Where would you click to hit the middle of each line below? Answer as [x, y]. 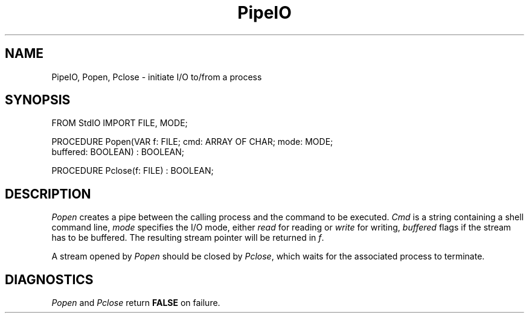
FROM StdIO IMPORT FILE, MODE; [120, 123]
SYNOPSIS [38, 100]
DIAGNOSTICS [49, 279]
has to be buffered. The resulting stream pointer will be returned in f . [188, 238]
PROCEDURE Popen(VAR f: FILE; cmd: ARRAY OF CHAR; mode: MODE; [192, 142]
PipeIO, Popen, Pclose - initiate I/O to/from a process [157, 77]
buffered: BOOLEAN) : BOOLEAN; [118, 152]
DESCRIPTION [48, 194]
